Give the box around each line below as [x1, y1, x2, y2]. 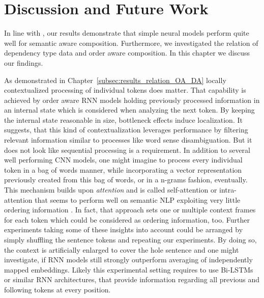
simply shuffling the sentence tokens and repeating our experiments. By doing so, [4, 234, 257, 245]
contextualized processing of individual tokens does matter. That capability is [4, 85, 246, 95]
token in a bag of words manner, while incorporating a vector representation [4, 164, 242, 175]
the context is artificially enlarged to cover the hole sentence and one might [4, 244, 239, 255]
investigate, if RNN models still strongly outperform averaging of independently [4, 254, 253, 265]
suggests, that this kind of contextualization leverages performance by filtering [4, 124, 248, 135]
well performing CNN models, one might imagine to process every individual [4, 154, 243, 165]
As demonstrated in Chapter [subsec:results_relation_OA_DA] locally [4, 74, 226, 85]
